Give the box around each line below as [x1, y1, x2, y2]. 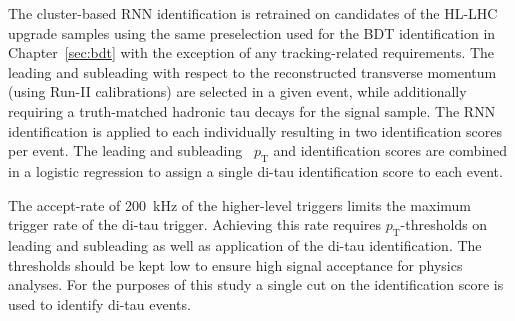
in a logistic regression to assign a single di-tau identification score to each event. [8, 160, 503, 181]
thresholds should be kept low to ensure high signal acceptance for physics [8, 254, 463, 275]
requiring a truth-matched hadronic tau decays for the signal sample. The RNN [8, 100, 496, 121]
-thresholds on [400, 214, 488, 235]
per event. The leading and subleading [8, 140, 243, 161]
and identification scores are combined [273, 140, 508, 161]
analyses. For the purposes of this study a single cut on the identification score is [8, 274, 504, 295]
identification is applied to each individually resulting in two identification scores [8, 120, 502, 141]
